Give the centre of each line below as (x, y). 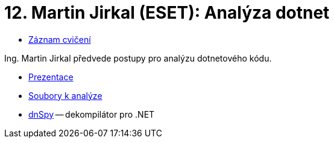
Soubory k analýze (65, 95)
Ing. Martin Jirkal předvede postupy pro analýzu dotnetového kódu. (138, 58)
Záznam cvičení (60, 39)
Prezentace (51, 77)
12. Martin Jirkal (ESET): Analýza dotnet (167, 13)
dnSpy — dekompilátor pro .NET (92, 114)
